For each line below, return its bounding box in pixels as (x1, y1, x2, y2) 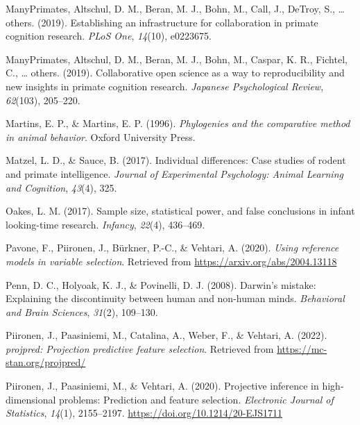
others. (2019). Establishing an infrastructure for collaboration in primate (6, 15, 318, 29)
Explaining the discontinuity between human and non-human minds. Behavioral (6, 291, 345, 306)
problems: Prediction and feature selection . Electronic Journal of (59, 392, 334, 406)
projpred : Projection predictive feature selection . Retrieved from (6, 341, 274, 356)
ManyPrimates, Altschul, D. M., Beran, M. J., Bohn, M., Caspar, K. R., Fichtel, (6, 51, 348, 66)
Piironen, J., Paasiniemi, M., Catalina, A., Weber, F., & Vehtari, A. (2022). (6, 328, 327, 342)
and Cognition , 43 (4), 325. (6, 180, 117, 194)
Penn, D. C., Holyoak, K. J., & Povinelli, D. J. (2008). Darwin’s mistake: (6, 277, 316, 292)
